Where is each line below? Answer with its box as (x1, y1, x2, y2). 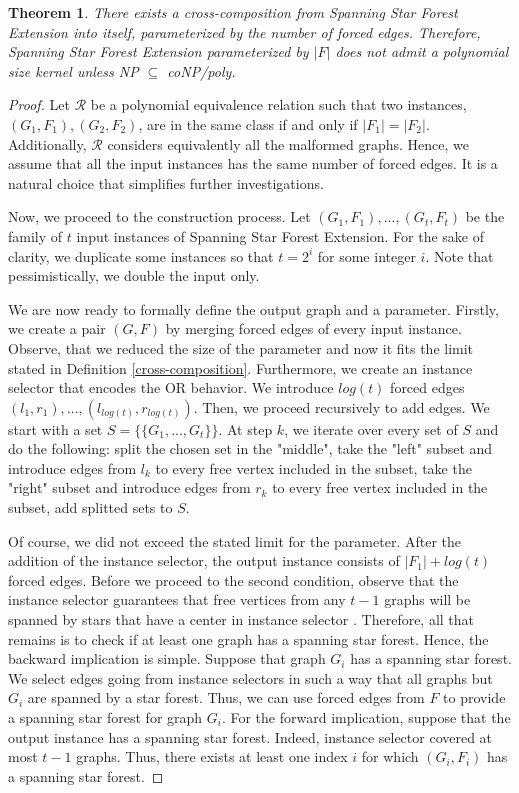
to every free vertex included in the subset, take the (155, 457, 472, 478)
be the (465, 206, 505, 227)
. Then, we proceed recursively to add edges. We (193, 396, 490, 417)
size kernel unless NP (8, 60, 139, 81)
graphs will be (384, 589, 471, 610)
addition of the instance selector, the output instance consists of (8, 550, 400, 571)
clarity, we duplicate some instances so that (8, 245, 274, 266)
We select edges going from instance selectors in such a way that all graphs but (8, 667, 493, 688)
